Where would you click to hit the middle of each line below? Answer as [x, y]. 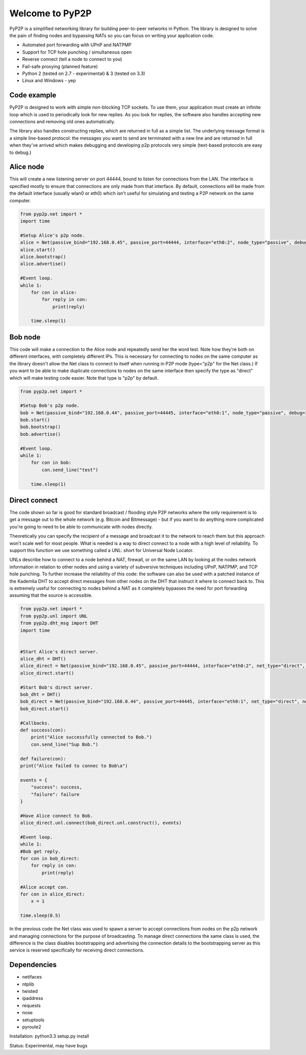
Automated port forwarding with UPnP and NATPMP [77, 45]
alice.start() [38, 249]
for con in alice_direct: [53, 894]
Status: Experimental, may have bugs [48, 1045]
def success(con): [43, 730]
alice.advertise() [43, 264]
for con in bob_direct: [50, 859]
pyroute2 [32, 1026]
